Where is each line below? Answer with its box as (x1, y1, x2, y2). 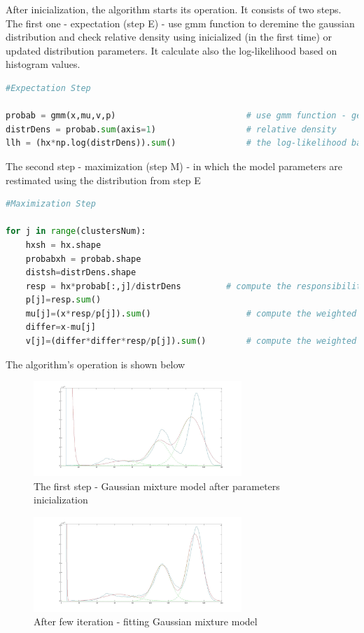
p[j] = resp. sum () (25, 295, 101, 305)
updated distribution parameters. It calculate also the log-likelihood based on (6, 43, 337, 57)
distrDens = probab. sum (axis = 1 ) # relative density (6, 124, 337, 134)
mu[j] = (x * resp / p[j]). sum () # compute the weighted (25, 308, 357, 319)
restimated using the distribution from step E (6, 172, 201, 187)
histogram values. (6, 57, 80, 71)
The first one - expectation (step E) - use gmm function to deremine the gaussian (6, 15, 355, 30)
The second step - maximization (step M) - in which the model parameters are (6, 158, 343, 173)
